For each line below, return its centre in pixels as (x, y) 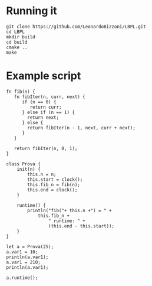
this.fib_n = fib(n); (54, 184)
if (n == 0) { (39, 102)
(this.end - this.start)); (81, 226)
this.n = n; (42, 174)
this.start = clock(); (55, 179)
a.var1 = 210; (24, 262)
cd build (17, 42)
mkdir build (21, 37)
